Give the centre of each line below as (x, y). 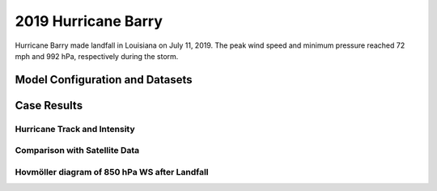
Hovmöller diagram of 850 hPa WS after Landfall (112, 172)
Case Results (49, 105)
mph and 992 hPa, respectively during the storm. (97, 56)
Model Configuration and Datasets (104, 80)
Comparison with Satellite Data (77, 151)
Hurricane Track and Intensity (75, 129)
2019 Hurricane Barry (89, 21)
